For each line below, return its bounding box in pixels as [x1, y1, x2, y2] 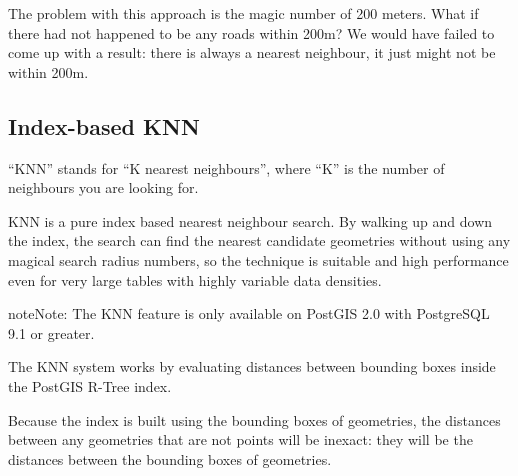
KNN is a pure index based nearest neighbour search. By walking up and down [8, 210, 493, 231]
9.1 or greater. [8, 322, 95, 343]
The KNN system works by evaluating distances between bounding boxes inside [8, 356, 496, 377]
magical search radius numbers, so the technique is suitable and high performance [8, 249, 509, 270]
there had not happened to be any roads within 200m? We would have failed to [8, 22, 495, 43]
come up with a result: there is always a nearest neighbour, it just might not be [8, 42, 496, 63]
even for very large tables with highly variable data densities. [8, 269, 382, 290]
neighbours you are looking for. [8, 177, 199, 198]
